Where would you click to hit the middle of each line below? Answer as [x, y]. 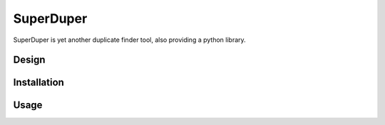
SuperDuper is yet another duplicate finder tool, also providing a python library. [129, 40]
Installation [38, 83]
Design [29, 60]
